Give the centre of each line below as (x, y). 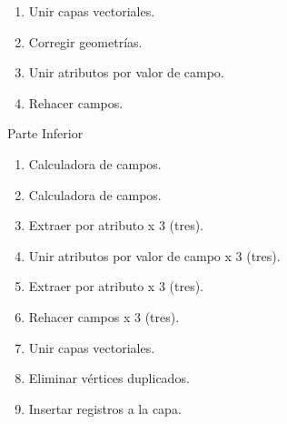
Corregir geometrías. (85, 41)
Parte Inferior (45, 133)
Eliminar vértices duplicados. (109, 378)
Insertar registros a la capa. (105, 408)
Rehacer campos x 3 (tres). (104, 316)
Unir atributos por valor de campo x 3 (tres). (154, 255)
